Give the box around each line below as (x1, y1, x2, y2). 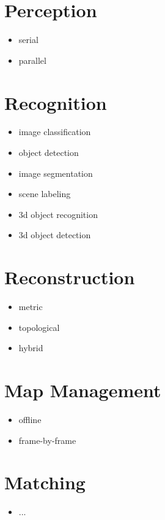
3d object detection (18, 228, 91, 241)
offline (18, 413, 42, 426)
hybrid (18, 341, 43, 354)
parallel (18, 53, 46, 66)
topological (18, 320, 60, 333)
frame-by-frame (18, 433, 76, 446)
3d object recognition (18, 208, 98, 220)
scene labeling (18, 187, 71, 200)
